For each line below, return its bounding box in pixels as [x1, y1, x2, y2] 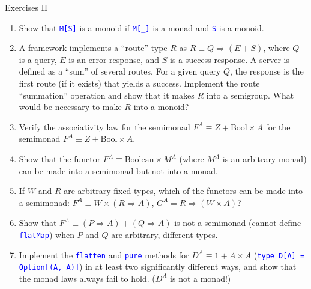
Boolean [124, 156, 154, 164]
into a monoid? [133, 100, 189, 113]
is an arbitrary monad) [222, 153, 307, 165]
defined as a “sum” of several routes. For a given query [19, 65, 221, 78]
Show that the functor [19, 153, 101, 165]
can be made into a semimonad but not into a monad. [19, 164, 218, 177]
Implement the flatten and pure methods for [19, 248, 189, 261]
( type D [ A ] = [253, 248, 305, 261]
